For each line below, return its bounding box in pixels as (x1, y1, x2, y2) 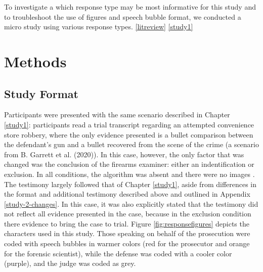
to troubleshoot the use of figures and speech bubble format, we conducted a (4, 11, 241, 22)
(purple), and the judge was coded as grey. (4, 258, 136, 268)
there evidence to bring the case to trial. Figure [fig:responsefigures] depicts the (4, 218, 249, 229)
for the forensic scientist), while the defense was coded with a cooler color (4, 248, 232, 258)
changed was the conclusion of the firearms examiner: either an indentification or (4, 159, 254, 169)
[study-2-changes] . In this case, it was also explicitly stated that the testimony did (4, 198, 258, 209)
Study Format (4, 85, 78, 101)
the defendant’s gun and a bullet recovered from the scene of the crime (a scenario (4, 139, 259, 150)
